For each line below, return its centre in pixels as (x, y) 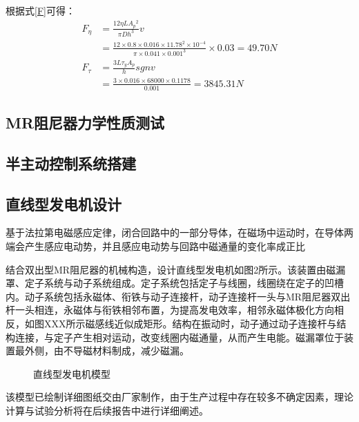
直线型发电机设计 (64, 203)
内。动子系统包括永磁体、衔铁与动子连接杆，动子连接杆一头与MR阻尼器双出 (178, 296)
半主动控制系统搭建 (71, 163)
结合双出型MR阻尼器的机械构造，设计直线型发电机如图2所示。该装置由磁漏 (176, 269)
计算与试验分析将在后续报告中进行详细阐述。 (107, 410)
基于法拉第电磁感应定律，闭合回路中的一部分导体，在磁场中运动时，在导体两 (179, 232)
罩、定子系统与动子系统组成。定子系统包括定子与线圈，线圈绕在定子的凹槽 (175, 283)
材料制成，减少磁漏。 (140, 351)
